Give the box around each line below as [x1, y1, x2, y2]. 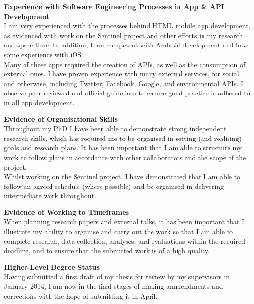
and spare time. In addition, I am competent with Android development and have [4, 40, 250, 50]
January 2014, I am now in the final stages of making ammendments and [4, 281, 223, 291]
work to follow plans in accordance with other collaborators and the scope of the [4, 152, 246, 162]
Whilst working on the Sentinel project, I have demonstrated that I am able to [4, 171, 241, 182]
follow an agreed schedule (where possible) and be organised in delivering [4, 181, 224, 191]
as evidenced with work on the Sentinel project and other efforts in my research [4, 30, 243, 40]
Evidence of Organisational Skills [4, 114, 118, 124]
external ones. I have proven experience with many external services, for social [4, 69, 239, 79]
